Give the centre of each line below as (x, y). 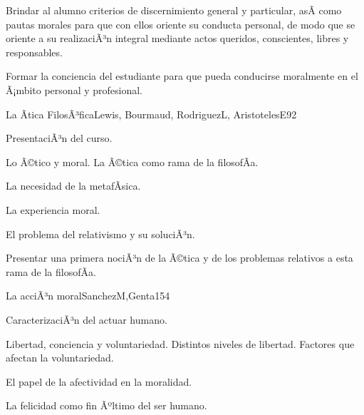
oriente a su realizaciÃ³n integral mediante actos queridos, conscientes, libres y (177, 38)
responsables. (34, 52)
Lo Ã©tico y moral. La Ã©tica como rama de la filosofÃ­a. (132, 162)
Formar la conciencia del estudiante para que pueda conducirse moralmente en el (182, 76)
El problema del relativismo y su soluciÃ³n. (100, 234)
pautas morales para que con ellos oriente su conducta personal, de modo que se (181, 24)
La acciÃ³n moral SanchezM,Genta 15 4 (88, 296)
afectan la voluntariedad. (60, 358)
